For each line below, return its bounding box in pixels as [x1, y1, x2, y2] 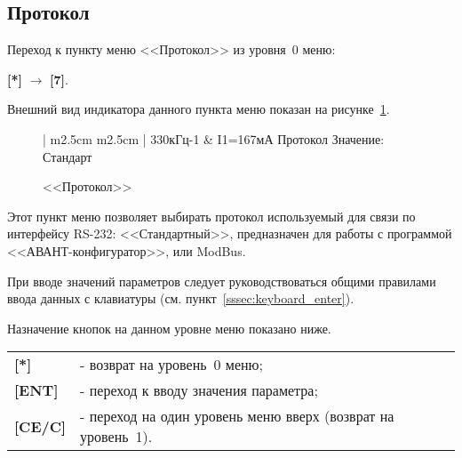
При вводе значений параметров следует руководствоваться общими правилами [7, 271, 436, 290]
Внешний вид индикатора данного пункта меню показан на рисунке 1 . [7, 100, 390, 118]
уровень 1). [80, 426, 153, 447]
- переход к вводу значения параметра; [80, 380, 318, 401]
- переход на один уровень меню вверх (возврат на [80, 406, 394, 427]
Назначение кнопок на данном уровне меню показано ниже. [7, 318, 331, 337]
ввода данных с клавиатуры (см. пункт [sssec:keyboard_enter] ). [7, 289, 354, 308]
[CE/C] [14, 415, 67, 437]
